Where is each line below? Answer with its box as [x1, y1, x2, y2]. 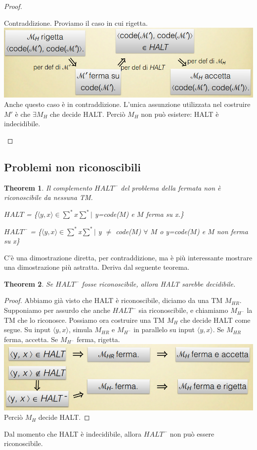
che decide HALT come [180, 314, 251, 325]
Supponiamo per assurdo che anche [4, 305, 110, 315]
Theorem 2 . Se [4, 278, 53, 289]
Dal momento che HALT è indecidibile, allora [4, 428, 142, 439]
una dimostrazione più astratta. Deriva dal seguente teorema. [4, 262, 190, 272]
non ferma [216, 226, 248, 236]
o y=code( [160, 226, 190, 236]
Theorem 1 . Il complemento [4, 182, 92, 193]
